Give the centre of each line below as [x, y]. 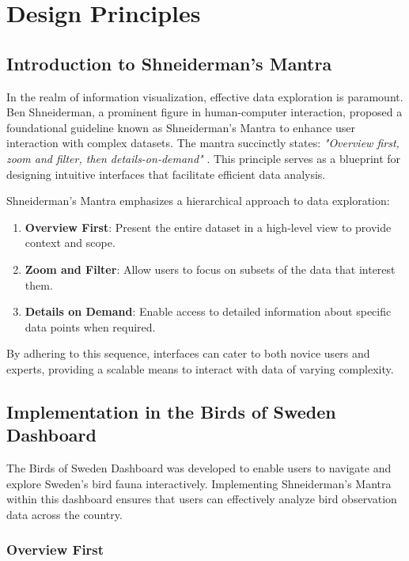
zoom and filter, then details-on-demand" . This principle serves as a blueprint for [204, 158]
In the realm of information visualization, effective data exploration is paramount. [205, 96]
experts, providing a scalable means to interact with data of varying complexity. [200, 368]
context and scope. [70, 243]
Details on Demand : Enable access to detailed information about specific [208, 311]
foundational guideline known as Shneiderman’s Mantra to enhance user [181, 127]
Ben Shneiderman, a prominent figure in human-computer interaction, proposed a [204, 112]
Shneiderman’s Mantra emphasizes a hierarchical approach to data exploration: [198, 201]
